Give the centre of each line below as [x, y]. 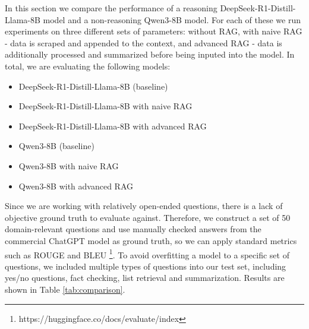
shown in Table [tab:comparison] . [65, 289]
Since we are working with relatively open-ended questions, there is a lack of [144, 206]
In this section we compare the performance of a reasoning [111, 8]
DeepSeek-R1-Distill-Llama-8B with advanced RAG [113, 126]
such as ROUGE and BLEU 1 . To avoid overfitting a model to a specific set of [147, 254]
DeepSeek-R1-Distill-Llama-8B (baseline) [93, 86]
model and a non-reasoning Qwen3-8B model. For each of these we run [172, 19]
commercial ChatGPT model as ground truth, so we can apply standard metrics [151, 240]
